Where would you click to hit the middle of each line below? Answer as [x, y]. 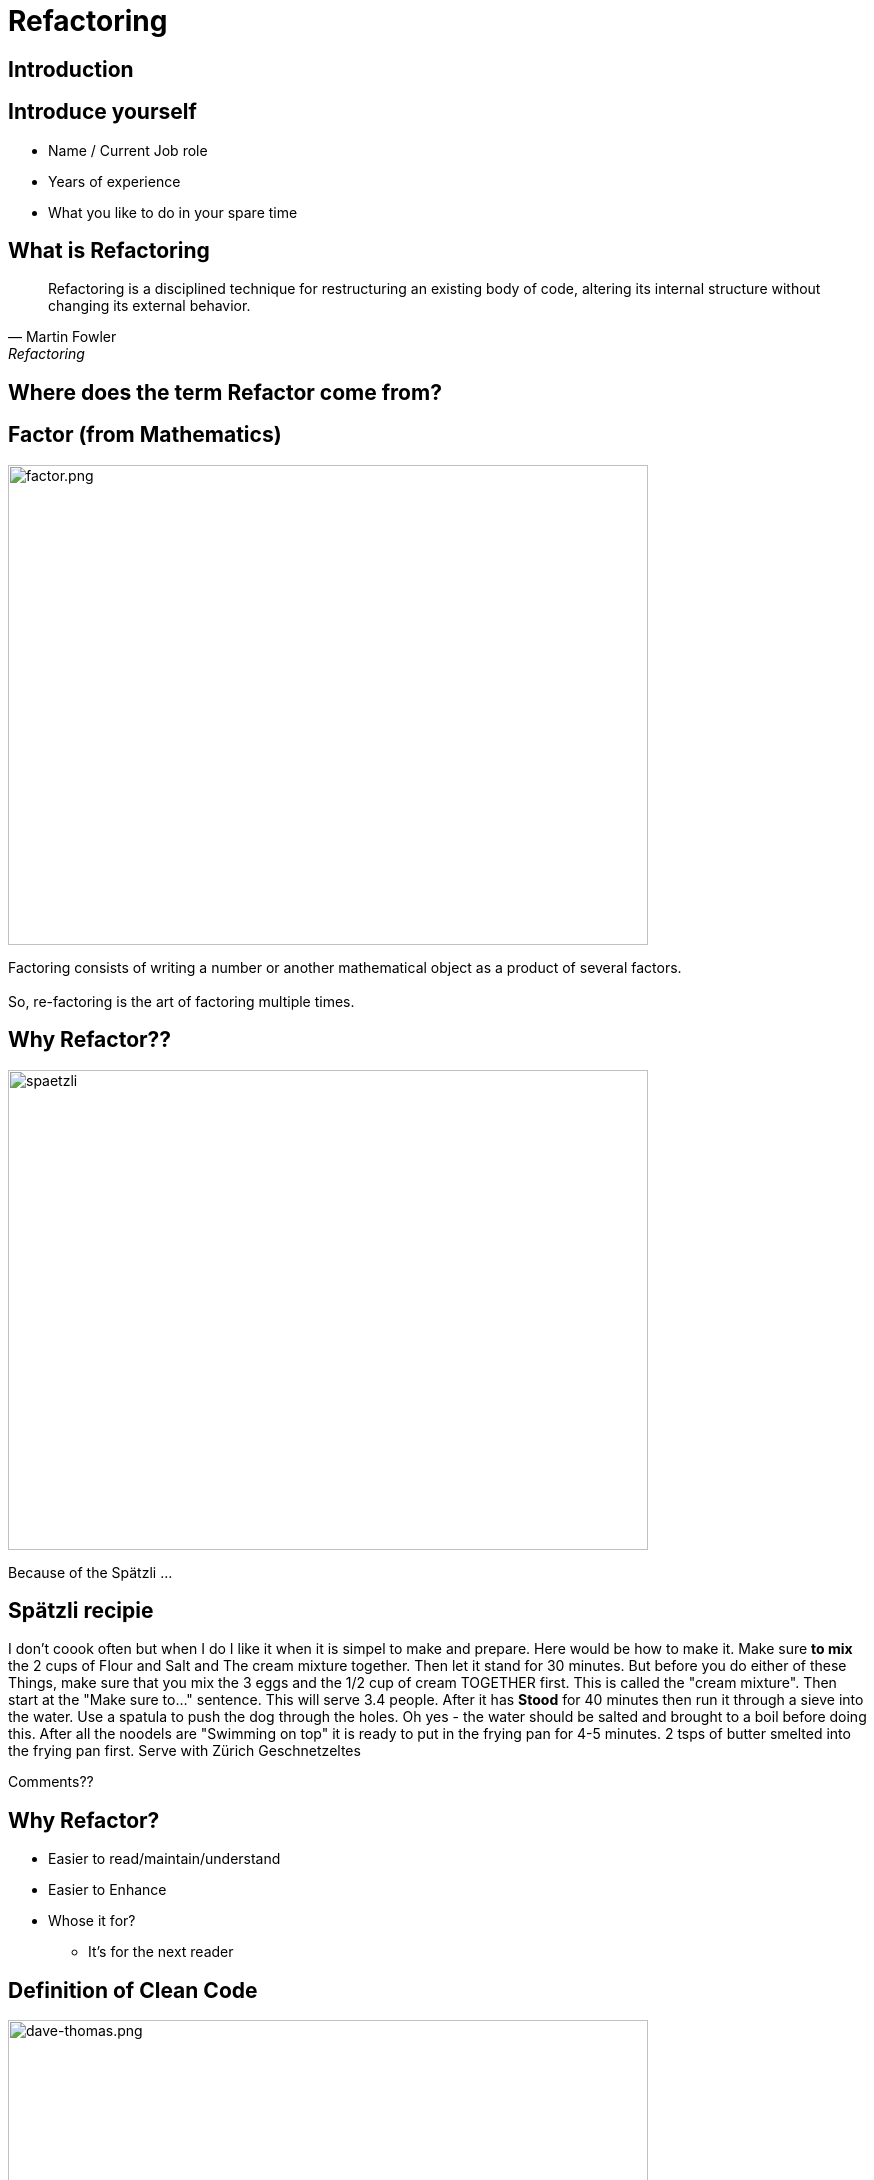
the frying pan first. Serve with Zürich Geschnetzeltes [184, 1751]
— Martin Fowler [62, 337]
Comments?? [51, 1782]
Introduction [71, 69]
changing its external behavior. [149, 306]
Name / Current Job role [128, 150]
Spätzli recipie [81, 1610]
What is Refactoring [109, 251]
